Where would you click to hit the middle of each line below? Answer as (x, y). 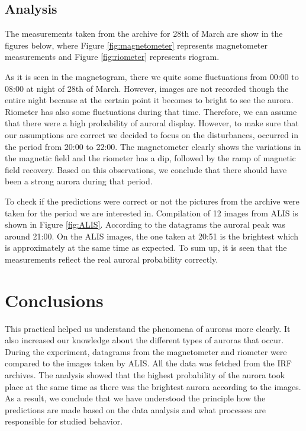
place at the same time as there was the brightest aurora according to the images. (153, 386)
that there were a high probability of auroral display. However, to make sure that (152, 123)
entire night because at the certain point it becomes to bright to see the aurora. (149, 100)
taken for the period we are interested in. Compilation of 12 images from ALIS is (152, 213)
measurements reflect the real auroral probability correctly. (112, 259)
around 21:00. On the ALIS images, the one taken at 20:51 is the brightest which (152, 236)
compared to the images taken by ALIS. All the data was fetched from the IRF (148, 363)
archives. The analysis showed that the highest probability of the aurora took (145, 374)
